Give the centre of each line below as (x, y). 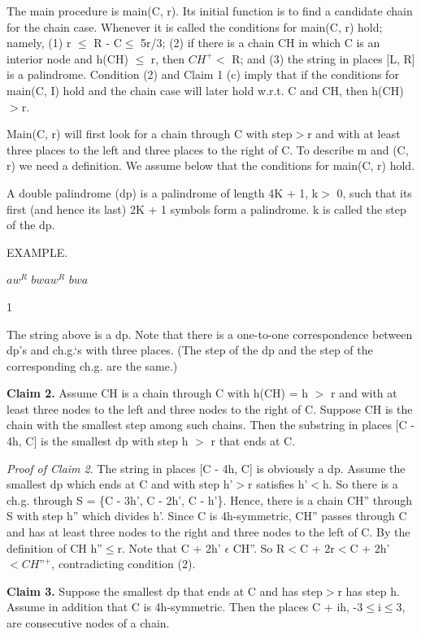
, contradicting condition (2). (124, 564)
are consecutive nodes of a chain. (88, 623)
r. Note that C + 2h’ (169, 547)
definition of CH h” (54, 547)
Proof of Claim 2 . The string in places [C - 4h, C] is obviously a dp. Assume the (206, 468)
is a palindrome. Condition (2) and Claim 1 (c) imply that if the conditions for (203, 74)
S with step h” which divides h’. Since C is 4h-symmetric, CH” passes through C (207, 516)
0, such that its (374, 192)
